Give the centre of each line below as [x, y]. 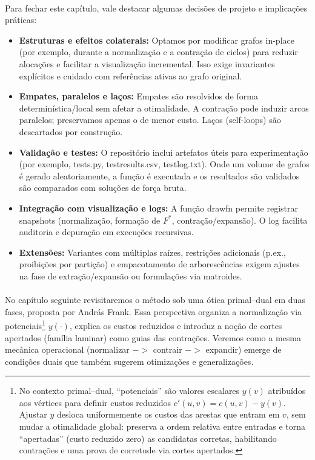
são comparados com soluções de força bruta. [103, 188]
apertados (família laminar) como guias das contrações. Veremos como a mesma [153, 337]
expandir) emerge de [244, 349]
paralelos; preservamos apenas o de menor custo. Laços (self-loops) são [150, 120]
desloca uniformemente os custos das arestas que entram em [168, 414]
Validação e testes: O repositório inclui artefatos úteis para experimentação [164, 152]
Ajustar [33, 414]
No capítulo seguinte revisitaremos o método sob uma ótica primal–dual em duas [155, 300]
